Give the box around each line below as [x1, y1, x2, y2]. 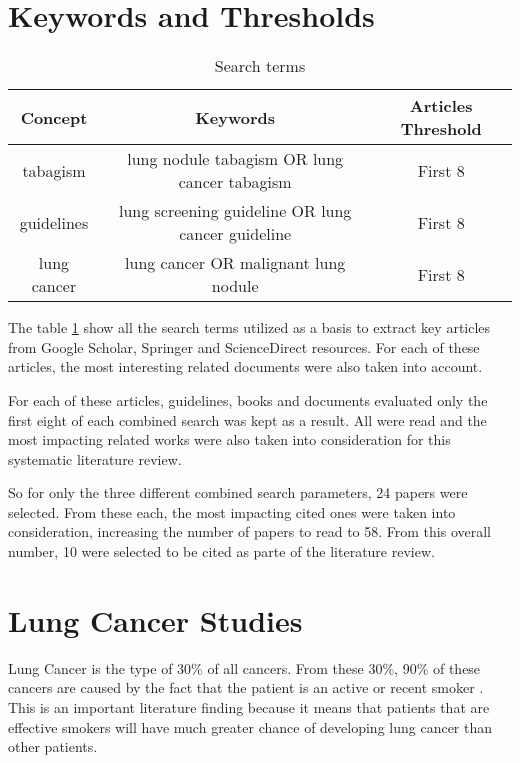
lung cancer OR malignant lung [125, 251, 346, 275]
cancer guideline [179, 222, 292, 246]
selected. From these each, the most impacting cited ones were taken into [8, 501, 456, 522]
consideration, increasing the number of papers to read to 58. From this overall [8, 521, 492, 542]
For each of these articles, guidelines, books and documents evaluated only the [8, 389, 488, 410]
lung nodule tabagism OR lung [127, 147, 344, 171]
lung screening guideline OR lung [118, 199, 352, 223]
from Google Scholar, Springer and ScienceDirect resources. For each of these [8, 336, 480, 357]
